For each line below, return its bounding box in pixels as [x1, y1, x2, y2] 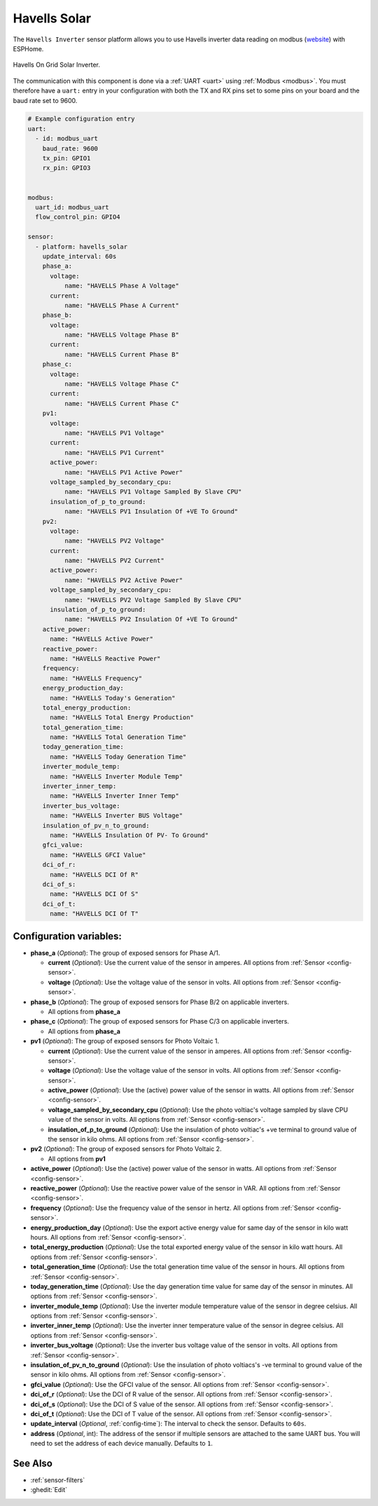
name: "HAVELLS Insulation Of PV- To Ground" [50, 832, 209, 839]
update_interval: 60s [42, 252, 117, 260]
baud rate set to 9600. [13, 96, 78, 104]
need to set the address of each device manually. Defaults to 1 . [30, 1439, 213, 1448]
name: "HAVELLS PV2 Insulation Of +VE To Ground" [64, 616, 239, 623]
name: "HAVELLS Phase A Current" [64, 301, 180, 309]
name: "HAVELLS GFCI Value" [50, 850, 146, 859]
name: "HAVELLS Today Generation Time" [50, 752, 187, 761]
